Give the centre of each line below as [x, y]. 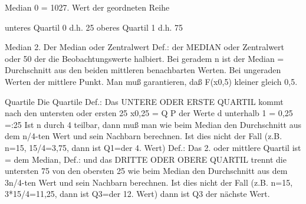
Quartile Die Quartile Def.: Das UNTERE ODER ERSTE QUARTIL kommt [144, 101]
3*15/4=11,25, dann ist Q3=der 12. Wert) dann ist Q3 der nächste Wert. [137, 194]
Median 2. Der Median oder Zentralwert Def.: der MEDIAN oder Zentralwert [144, 47]
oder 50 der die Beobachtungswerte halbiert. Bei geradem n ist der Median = [144, 58]
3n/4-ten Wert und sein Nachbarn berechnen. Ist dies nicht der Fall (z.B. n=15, [149, 182]
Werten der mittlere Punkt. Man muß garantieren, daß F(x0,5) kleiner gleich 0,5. [151, 81]
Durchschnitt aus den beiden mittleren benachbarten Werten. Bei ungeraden [143, 70]
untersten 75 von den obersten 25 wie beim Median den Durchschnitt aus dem [146, 171]
